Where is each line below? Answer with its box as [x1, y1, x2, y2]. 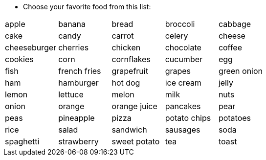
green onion [218, 66, 263, 76]
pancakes [165, 101, 201, 111]
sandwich [111, 125, 147, 135]
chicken [111, 43, 141, 52]
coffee [218, 43, 243, 52]
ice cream [165, 78, 201, 88]
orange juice [111, 101, 157, 111]
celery [165, 31, 188, 41]
